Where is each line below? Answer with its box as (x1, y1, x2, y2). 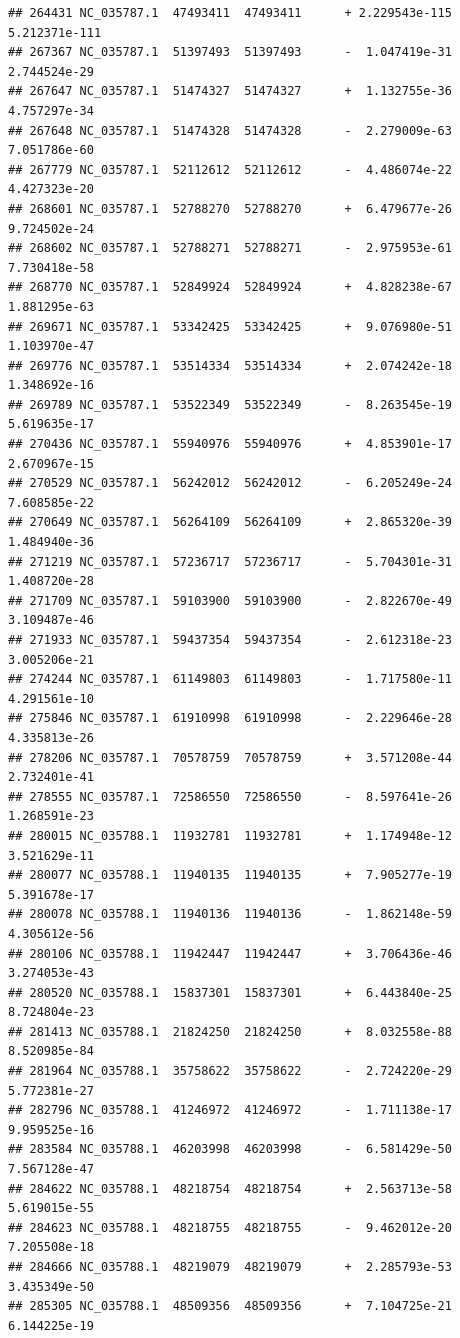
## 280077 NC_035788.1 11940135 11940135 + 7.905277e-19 (8, 868, 452, 883)
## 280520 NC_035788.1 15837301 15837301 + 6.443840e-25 (8, 985, 452, 1000)
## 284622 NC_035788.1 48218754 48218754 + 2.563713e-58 (8, 1181, 452, 1196)
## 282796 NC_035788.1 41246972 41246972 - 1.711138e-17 (8, 1103, 452, 1118)
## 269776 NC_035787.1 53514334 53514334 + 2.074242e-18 (8, 358, 452, 373)
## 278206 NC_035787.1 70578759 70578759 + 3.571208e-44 (8, 750, 452, 765)
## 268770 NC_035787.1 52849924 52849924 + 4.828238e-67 (8, 280, 452, 295)
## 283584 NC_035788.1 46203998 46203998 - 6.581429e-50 (8, 1142, 452, 1157)
